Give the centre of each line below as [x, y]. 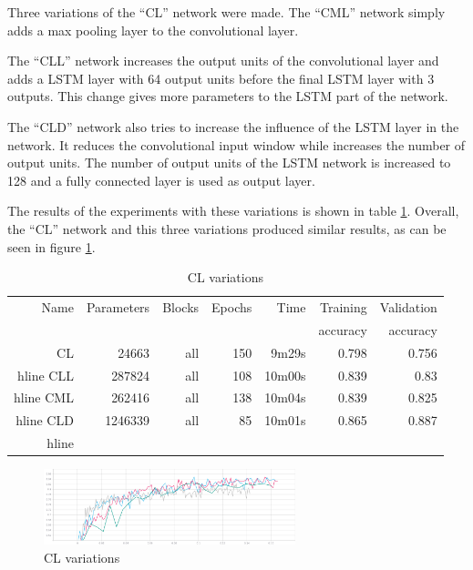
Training [344, 306]
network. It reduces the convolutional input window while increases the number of [236, 144]
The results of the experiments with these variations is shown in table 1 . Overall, [233, 211]
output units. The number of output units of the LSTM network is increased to [229, 163]
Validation [408, 306]
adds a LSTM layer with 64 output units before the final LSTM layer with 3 [221, 78]
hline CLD [45, 420]
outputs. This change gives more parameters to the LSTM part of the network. [228, 96]
